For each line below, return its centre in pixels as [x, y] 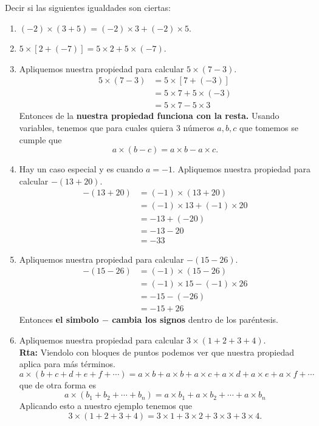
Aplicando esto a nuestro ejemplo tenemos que [105, 406]
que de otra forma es [57, 384]
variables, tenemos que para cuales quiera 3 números [117, 128]
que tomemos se [269, 128]
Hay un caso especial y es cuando [81, 169]
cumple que [40, 139]
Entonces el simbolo [59, 319]
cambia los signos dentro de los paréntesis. [195, 319]
